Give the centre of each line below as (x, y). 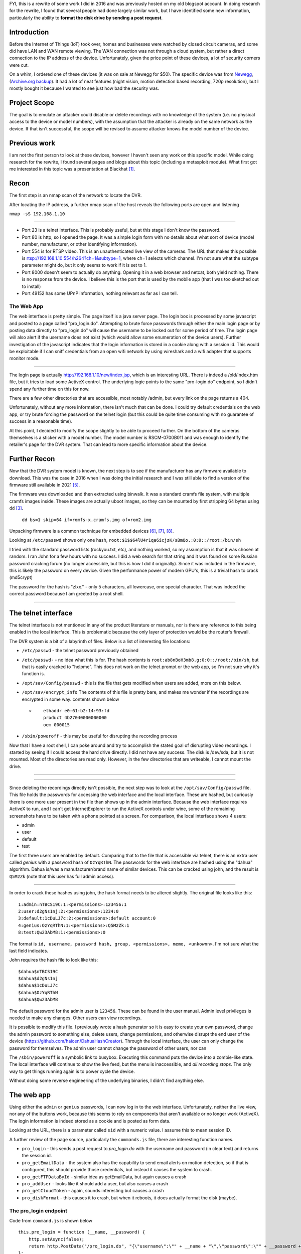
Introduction (29, 32)
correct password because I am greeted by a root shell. (66, 594)
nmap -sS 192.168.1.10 (37, 214)
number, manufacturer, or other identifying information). (80, 244)
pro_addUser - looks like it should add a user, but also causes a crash (95, 1183)
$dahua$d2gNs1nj (38, 979)
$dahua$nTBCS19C (38, 971)
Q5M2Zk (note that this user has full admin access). (62, 876)
